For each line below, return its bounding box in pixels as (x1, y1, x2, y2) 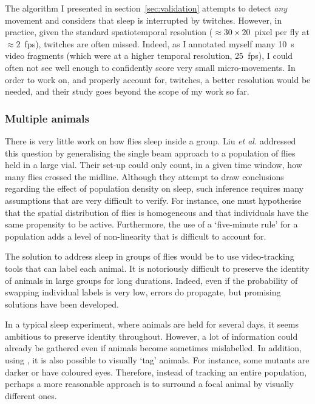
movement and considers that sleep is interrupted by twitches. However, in (5, 13, 282, 26)
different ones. (5, 389, 57, 402)
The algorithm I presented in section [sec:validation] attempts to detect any (5, 2, 288, 14)
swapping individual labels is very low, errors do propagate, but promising (5, 286, 281, 298)
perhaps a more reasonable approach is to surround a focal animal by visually (5, 377, 294, 390)
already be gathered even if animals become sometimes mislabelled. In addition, (5, 342, 302, 354)
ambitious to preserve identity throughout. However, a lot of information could (5, 329, 298, 342)
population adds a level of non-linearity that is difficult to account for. (5, 229, 266, 242)
